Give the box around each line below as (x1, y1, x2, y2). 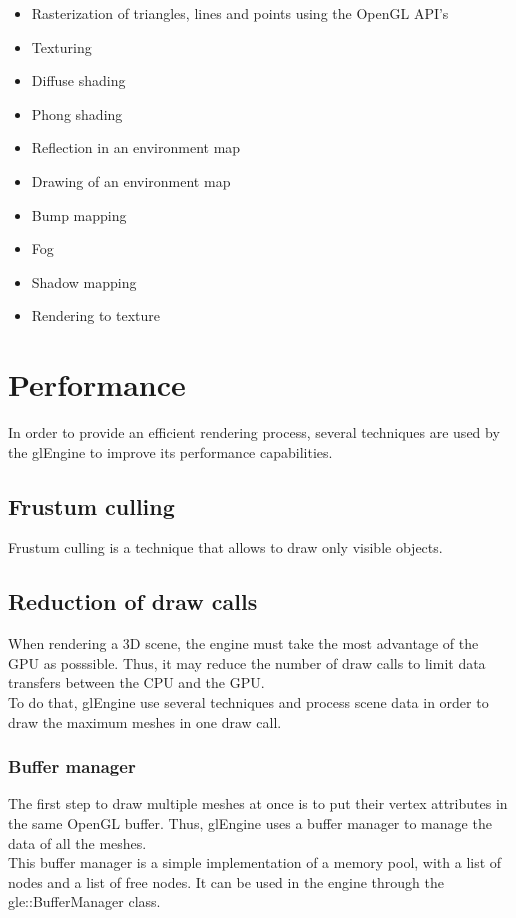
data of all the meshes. (8, 832, 147, 853)
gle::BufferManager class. (8, 891, 161, 912)
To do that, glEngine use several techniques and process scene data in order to (8, 692, 489, 713)
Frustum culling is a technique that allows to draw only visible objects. (8, 537, 443, 558)
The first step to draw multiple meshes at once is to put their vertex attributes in (8, 793, 508, 814)
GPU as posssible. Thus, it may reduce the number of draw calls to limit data (8, 652, 486, 673)
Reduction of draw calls (8, 586, 258, 617)
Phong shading (31, 103, 123, 124)
